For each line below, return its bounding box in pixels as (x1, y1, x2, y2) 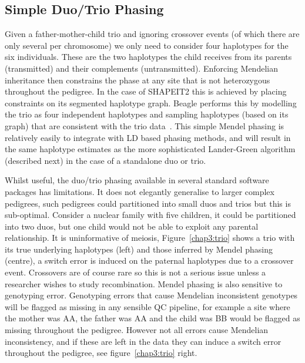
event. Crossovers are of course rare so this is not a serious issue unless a (5, 266, 266, 278)
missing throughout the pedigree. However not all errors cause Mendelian (5, 324, 269, 336)
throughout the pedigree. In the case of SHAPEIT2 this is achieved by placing (5, 85, 287, 98)
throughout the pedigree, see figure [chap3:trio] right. (5, 347, 197, 359)
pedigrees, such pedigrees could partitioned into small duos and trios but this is (5, 197, 291, 209)
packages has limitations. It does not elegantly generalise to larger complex (5, 185, 274, 197)
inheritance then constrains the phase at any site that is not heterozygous (5, 73, 270, 86)
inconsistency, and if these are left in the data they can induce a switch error (5, 335, 281, 347)
